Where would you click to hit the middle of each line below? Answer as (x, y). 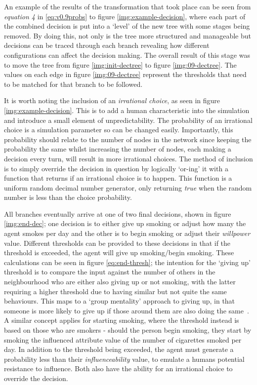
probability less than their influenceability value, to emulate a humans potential (124, 359)
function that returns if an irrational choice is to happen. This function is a (118, 178)
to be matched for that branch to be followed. (73, 84)
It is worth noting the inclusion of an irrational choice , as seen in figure (112, 100)
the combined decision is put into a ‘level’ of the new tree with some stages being (127, 26)
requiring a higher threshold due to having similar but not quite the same (115, 291)
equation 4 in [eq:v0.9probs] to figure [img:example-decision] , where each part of (125, 16)
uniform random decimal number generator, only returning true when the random (128, 187)
